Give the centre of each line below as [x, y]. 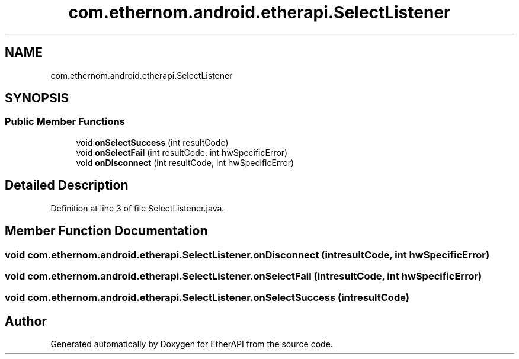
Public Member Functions [65, 122]
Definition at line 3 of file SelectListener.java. [137, 208]
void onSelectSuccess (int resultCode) [152, 142]
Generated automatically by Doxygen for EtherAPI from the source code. [192, 344]
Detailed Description [67, 185]
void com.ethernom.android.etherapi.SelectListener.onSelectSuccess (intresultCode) [207, 298]
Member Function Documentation [106, 231]
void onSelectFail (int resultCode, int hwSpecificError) [182, 152]
